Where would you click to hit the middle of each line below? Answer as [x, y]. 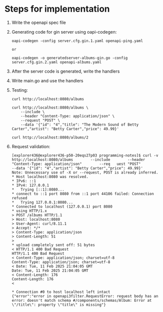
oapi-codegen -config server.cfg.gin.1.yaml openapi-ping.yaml [77, 41]
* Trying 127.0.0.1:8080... [42, 202]
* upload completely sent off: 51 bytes [53, 245]
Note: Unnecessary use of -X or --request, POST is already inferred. [85, 172]
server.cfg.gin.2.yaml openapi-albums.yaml [57, 62]
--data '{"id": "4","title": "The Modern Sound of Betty [80, 125]
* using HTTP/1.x [29, 211]
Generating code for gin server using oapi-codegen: [64, 32]
